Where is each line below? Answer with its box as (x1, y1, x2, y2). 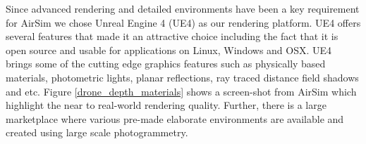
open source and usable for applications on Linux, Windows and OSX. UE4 (6, 42, 332, 57)
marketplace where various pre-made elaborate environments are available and (6, 111, 344, 126)
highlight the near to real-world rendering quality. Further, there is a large (6, 98, 327, 112)
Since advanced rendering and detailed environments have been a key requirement (6, 1, 360, 15)
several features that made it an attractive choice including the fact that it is (6, 29, 338, 44)
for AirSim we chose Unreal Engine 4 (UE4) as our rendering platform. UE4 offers (6, 15, 361, 30)
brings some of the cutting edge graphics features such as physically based (6, 56, 326, 71)
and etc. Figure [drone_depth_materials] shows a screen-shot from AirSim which (6, 84, 357, 98)
